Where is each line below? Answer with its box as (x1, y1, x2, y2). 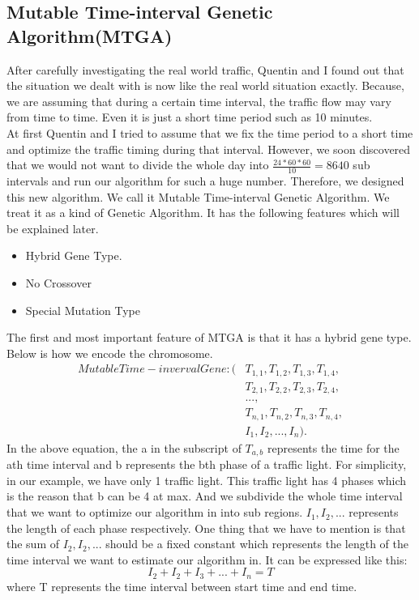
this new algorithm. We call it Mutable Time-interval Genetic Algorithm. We (6, 188, 390, 205)
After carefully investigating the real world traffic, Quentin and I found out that (6, 61, 404, 78)
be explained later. (6, 219, 99, 236)
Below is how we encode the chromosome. (6, 344, 213, 361)
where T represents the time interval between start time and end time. (6, 577, 357, 594)
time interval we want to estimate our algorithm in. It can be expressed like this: (6, 551, 408, 568)
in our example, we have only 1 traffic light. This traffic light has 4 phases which (6, 471, 407, 488)
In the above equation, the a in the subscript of (6, 439, 242, 456)
